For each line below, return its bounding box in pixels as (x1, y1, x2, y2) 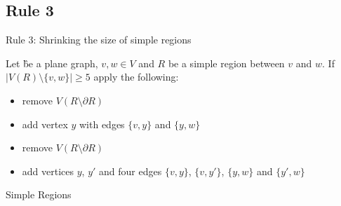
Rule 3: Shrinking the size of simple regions (6, 32, 192, 47)
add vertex (22, 116, 68, 131)
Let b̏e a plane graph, (6, 55, 98, 70)
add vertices (22, 163, 74, 178)
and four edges (99, 163, 162, 178)
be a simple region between (168, 55, 285, 70)
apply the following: (93, 69, 179, 84)
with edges (79, 116, 125, 131)
